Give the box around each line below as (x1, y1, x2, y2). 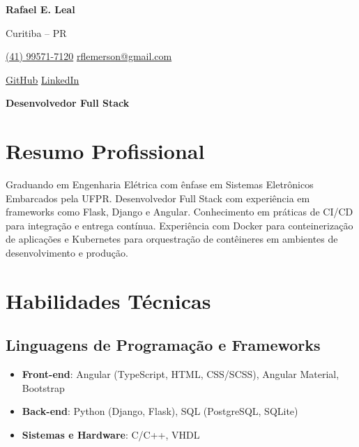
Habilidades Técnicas (6, 286, 211, 315)
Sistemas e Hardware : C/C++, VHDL (22, 427, 200, 442)
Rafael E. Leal (6, 2, 75, 16)
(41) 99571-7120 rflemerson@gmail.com (6, 49, 172, 63)
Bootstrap (22, 380, 65, 395)
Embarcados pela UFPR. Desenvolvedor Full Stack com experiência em (6, 190, 310, 205)
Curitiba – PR (6, 25, 67, 40)
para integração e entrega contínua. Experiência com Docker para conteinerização (6, 218, 353, 232)
